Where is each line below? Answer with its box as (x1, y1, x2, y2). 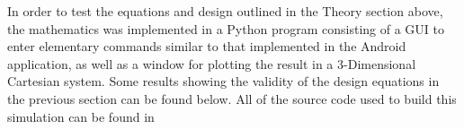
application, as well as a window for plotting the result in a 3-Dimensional (7, 54, 416, 73)
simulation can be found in (7, 107, 155, 125)
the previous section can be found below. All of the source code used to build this (7, 89, 457, 107)
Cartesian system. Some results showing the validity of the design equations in (7, 72, 440, 90)
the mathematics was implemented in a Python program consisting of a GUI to (7, 19, 444, 38)
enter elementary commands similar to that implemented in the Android (7, 37, 406, 56)
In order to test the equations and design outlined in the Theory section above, (7, 2, 443, 20)
